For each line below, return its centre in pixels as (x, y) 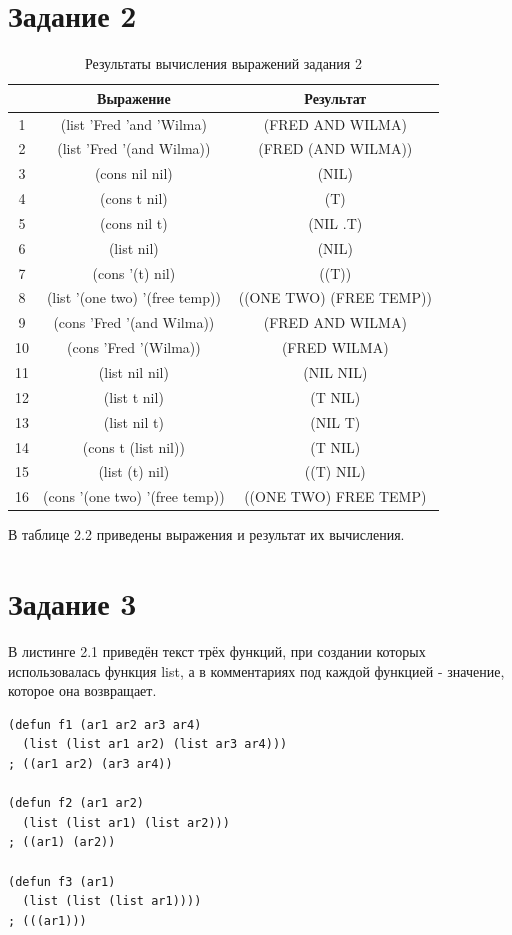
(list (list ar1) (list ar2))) (126, 822)
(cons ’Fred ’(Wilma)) (134, 347)
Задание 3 (72, 603)
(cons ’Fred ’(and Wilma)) (134, 322)
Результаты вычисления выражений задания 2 (223, 63)
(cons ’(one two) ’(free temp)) (134, 496)
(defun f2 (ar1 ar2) (76, 803)
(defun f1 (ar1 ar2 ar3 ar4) (105, 724)
